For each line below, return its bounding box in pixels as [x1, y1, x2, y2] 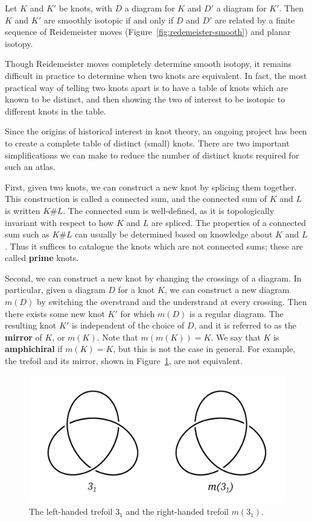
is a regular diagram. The [189, 307, 284, 319]
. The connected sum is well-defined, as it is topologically [63, 204, 275, 216]
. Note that [97, 330, 138, 343]
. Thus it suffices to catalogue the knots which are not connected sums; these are [5, 239, 304, 252]
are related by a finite [214, 13, 295, 26]
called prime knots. [5, 251, 79, 264]
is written [5, 204, 40, 216]
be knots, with [59, 2, 112, 14]
